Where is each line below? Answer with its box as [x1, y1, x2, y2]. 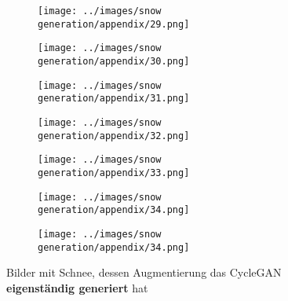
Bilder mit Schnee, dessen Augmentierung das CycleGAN [6, 264, 282, 281]
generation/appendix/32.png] [38, 130, 190, 141]
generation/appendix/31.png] [38, 93, 190, 105]
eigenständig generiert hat [6, 279, 148, 295]
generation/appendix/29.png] [38, 18, 190, 30]
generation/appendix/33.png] [38, 167, 190, 178]
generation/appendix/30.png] [38, 55, 190, 67]
